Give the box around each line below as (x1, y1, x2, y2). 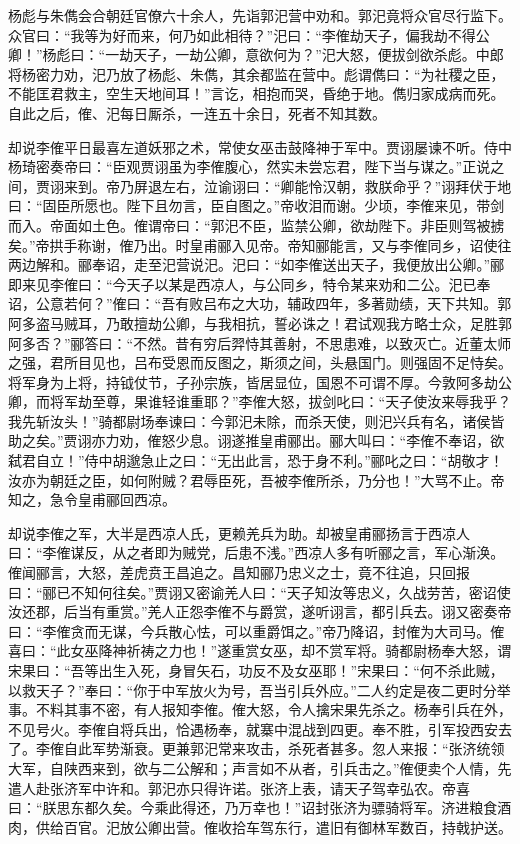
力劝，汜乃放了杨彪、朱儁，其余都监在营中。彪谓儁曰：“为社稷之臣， (49, 63, 505, 84)
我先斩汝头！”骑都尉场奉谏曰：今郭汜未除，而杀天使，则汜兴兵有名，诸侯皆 (8, 410, 505, 431)
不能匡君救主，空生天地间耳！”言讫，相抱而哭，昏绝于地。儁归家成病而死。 (8, 83, 505, 104)
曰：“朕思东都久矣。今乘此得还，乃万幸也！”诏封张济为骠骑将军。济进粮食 (8, 797, 498, 818)
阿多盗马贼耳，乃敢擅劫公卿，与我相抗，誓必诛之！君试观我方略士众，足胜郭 (8, 312, 512, 333)
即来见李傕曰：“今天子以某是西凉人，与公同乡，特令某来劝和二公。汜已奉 (8, 273, 491, 294)
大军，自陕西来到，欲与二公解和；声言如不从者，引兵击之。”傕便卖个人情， (8, 757, 498, 778)
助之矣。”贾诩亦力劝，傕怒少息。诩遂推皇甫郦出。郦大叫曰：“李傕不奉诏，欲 (8, 430, 505, 451)
